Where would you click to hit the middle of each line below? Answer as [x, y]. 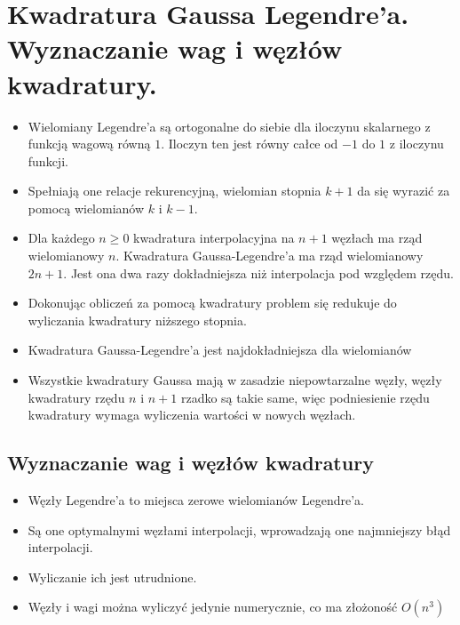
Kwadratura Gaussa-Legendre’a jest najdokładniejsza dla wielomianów [220, 350]
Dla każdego [61, 238]
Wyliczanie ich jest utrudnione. [112, 577]
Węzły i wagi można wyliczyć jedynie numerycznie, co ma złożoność [213, 607]
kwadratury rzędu [76, 397]
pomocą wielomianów [86, 208]
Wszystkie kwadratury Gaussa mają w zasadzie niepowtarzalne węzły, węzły [235, 380]
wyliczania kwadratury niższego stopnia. [137, 320]
